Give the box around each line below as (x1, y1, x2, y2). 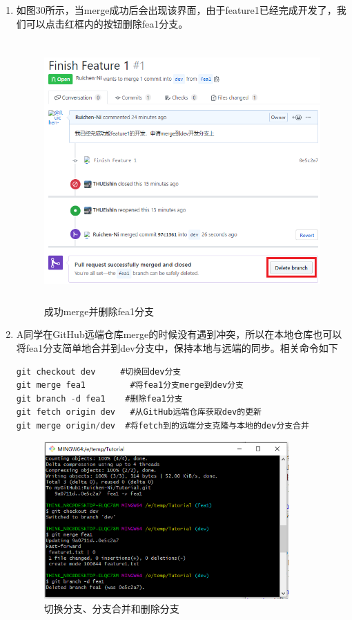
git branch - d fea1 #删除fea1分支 (16, 393, 183, 404)
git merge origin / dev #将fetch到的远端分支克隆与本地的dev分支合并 (16, 420, 309, 431)
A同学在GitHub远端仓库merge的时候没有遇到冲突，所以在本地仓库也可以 (16, 327, 342, 341)
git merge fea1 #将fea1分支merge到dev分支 (16, 380, 244, 391)
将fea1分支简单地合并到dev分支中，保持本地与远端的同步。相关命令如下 (16, 340, 338, 355)
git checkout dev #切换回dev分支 (16, 366, 182, 377)
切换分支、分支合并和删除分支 (43, 601, 179, 615)
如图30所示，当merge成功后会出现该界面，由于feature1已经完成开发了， (16, 3, 337, 17)
